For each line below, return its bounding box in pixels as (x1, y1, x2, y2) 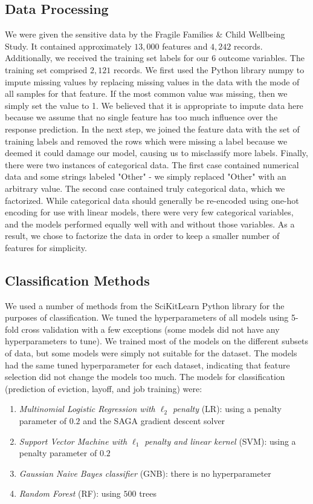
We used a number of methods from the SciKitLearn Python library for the (5, 299, 285, 312)
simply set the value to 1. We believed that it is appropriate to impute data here (5, 99, 303, 111)
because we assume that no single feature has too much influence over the (5, 111, 278, 123)
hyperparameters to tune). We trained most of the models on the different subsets (5, 335, 308, 347)
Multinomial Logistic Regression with (19, 402, 155, 415)
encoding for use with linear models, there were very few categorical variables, (5, 206, 294, 218)
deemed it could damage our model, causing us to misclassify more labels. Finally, (5, 146, 308, 159)
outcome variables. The (218, 51, 305, 64)
